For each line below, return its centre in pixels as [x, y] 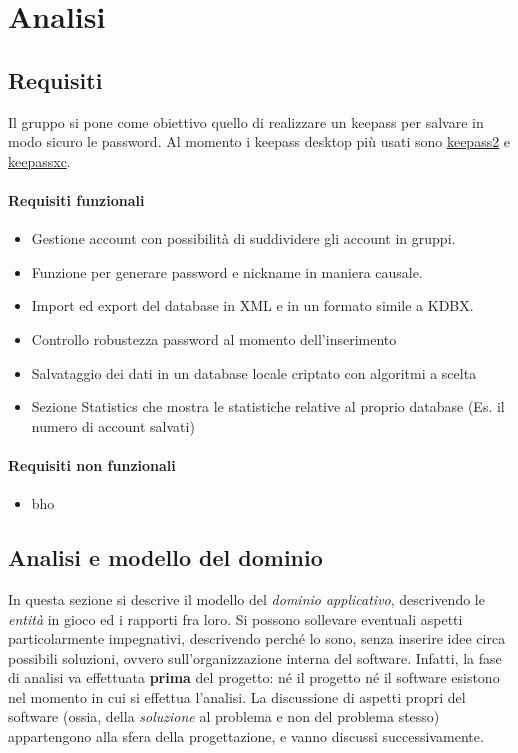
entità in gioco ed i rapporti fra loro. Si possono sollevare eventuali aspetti [235, 618]
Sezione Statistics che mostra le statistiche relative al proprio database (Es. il [268, 406]
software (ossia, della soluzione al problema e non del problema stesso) [224, 716]
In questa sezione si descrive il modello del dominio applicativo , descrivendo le [246, 598]
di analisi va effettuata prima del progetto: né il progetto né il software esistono [254, 677]
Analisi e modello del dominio [165, 557]
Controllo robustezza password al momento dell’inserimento [214, 338]
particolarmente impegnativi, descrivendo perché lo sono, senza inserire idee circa [257, 638]
